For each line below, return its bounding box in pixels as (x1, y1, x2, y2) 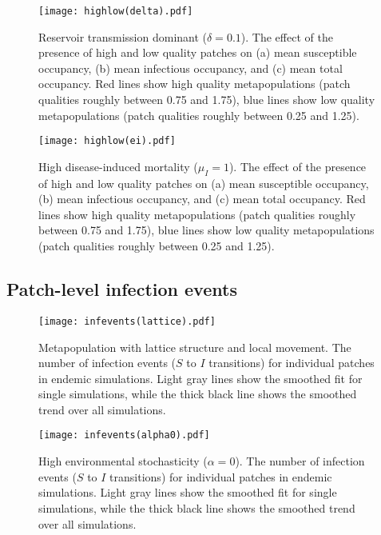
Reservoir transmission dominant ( (38, 28, 208, 45)
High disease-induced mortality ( (38, 158, 198, 174)
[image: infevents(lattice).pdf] (38, 315, 216, 327)
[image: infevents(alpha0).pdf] (38, 429, 210, 441)
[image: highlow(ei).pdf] (38, 135, 176, 147)
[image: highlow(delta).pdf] (38, 6, 193, 17)
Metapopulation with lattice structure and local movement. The (38, 338, 351, 355)
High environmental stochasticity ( (38, 453, 208, 469)
